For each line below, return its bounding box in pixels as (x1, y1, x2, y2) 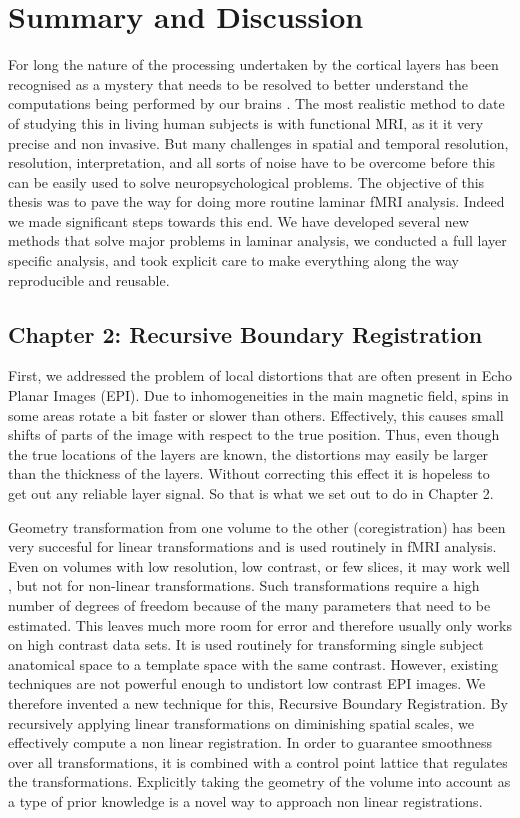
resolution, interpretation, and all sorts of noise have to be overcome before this (8, 152, 496, 173)
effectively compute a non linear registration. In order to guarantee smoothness (8, 732, 492, 753)
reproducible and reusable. (8, 269, 170, 290)
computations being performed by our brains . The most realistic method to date (8, 93, 505, 114)
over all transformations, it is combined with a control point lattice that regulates (8, 751, 508, 772)
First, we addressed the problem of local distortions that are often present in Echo (8, 365, 512, 386)
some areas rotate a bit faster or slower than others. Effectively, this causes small (8, 404, 504, 425)
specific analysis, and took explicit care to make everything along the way (8, 250, 460, 271)
